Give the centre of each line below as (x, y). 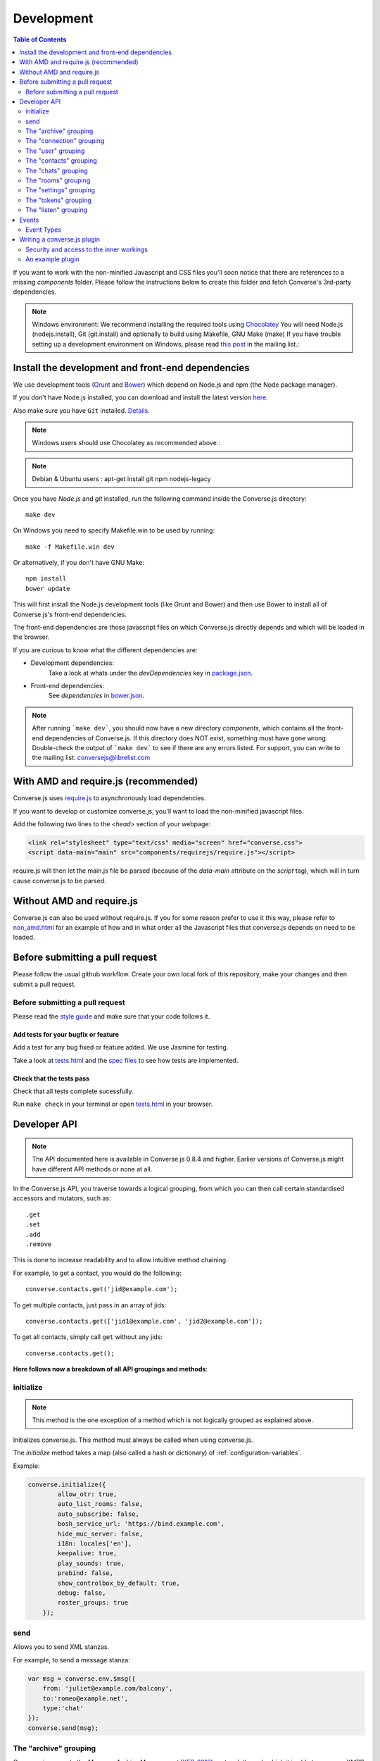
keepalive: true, (87, 1554)
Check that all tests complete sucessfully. (73, 1091)
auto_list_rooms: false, (100, 1504)
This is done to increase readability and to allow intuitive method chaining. (120, 1260)
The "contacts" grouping (62, 161)
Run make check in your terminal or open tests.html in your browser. (113, 1104)
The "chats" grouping (57, 170)
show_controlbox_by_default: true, (119, 1583)
